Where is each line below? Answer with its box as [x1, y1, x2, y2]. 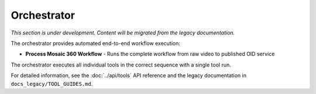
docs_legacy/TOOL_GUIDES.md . [11, 80, 93, 87]
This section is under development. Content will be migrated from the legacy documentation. [11, 29, 235, 36]
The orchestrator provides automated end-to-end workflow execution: [11, 40, 181, 47]
